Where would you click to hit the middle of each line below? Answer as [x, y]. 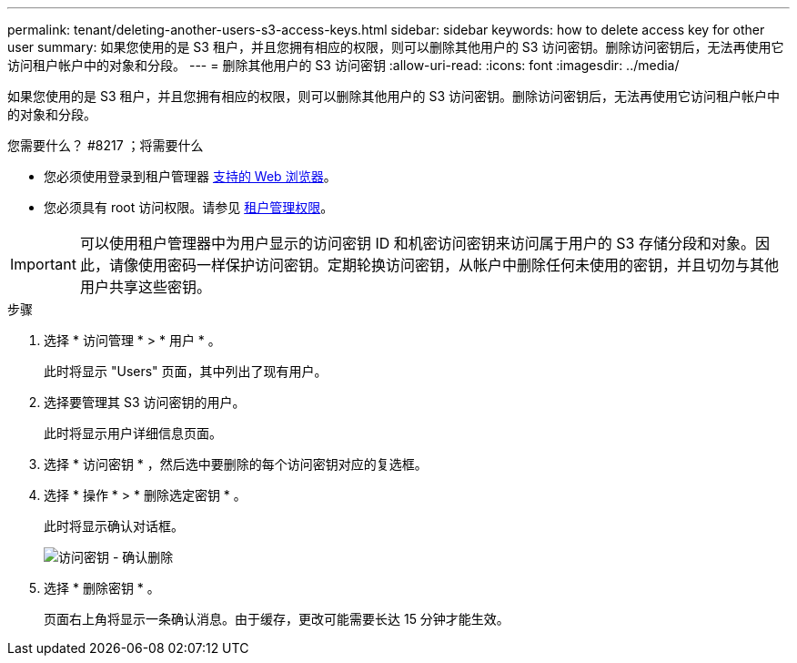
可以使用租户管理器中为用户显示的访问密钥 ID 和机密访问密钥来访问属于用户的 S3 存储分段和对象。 [417, 243]
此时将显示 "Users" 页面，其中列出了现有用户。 [186, 371]
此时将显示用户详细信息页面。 [133, 433]
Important [43, 264]
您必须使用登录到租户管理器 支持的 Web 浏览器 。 [190, 176]
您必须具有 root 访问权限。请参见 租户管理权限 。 [189, 207]
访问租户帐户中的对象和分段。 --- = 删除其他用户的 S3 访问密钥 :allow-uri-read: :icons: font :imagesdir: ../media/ [343, 65]
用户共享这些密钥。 [145, 287]
